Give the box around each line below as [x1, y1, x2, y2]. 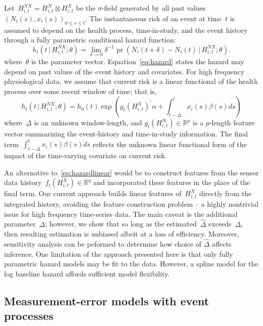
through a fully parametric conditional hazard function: [4, 34, 176, 45]
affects [212, 238, 232, 249]
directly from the [199, 188, 252, 199]
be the [76, 3, 96, 13]
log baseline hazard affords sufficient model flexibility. [4, 268, 170, 278]
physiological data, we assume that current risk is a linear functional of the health [4, 76, 258, 86]
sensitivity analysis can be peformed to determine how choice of [4, 238, 202, 249]
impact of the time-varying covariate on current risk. [4, 150, 167, 161]
